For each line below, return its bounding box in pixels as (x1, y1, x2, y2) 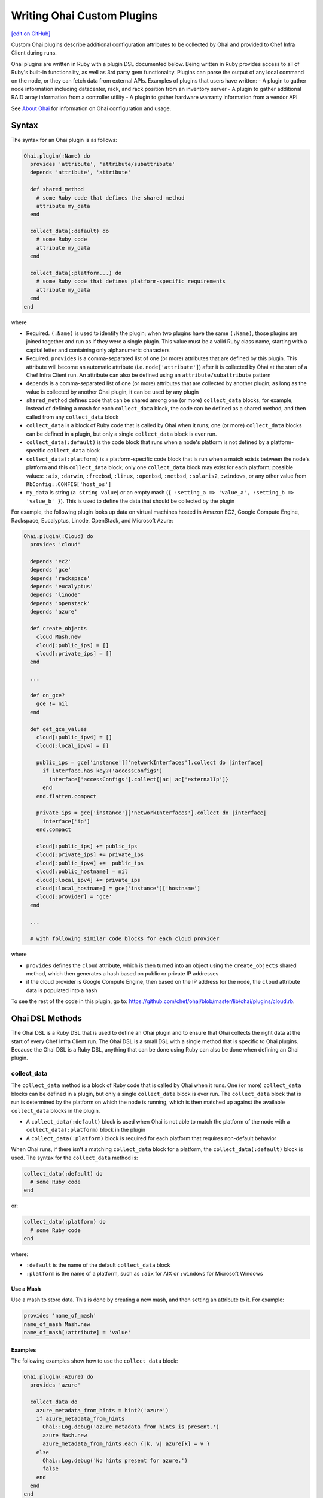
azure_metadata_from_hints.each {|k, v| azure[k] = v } (42, 1440, 210, 1447)
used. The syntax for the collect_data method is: (11, 1154, 138, 1161)
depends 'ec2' (30, 558, 72, 564)
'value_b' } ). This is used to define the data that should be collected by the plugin (26, 497, 235, 505)
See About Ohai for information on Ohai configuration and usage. (11, 105, 172, 112)
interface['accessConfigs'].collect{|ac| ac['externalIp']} (48, 776, 229, 783)
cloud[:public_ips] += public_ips (36, 843, 138, 850)
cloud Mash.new (36, 633, 81, 641)
